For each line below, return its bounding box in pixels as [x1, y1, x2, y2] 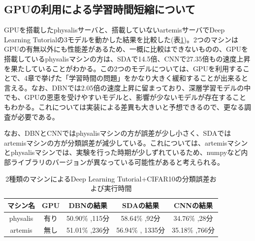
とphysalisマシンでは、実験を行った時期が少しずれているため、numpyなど [4, 147, 241, 157]
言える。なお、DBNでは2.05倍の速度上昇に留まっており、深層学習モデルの [4, 82, 244, 92]
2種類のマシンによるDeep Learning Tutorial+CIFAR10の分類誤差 [5, 173, 210, 183]
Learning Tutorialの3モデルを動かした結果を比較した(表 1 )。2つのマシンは [4, 34, 238, 44]
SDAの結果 [122, 200, 159, 210]
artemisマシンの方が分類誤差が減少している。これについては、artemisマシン [4, 137, 248, 148]
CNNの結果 [174, 200, 213, 210]
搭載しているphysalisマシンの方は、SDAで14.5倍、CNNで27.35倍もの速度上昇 [4, 53, 251, 63]
